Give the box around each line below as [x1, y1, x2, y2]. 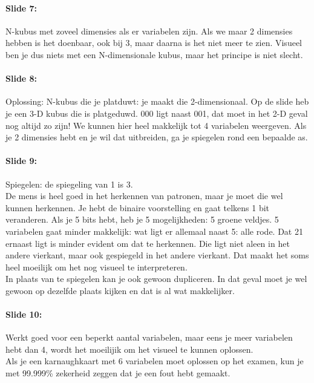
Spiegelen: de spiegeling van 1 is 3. [5, 177, 133, 190]
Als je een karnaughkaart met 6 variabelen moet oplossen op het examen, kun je [5, 355, 304, 367]
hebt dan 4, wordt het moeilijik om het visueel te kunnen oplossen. [5, 342, 253, 355]
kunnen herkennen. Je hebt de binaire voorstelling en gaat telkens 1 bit [5, 201, 270, 214]
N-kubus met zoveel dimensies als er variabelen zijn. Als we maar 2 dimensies [5, 24, 293, 37]
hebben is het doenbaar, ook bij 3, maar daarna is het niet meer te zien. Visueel [5, 36, 302, 49]
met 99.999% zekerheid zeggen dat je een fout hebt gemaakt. [5, 367, 231, 379]
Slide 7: [5, 1, 38, 14]
